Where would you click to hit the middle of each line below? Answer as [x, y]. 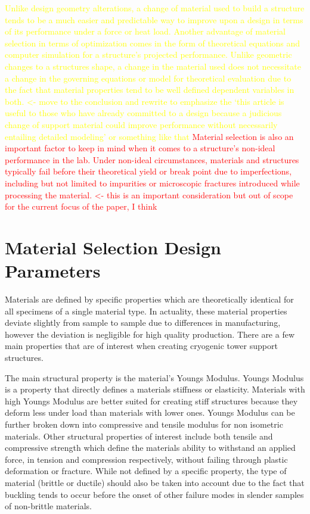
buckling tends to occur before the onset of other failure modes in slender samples [154, 494]
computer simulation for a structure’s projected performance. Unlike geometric [148, 54]
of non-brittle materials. [49, 506]
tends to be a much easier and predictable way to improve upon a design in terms [154, 19]
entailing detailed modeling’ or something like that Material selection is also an [149, 136]
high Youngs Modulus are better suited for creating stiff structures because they [151, 401]
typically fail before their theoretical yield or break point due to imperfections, [148, 171]
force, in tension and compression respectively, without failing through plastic [146, 459]
